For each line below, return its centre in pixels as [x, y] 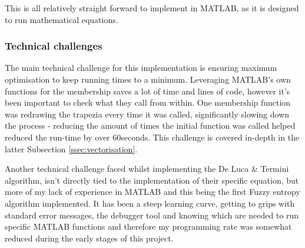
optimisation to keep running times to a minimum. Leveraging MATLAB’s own [148, 79]
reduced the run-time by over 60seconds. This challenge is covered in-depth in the [152, 137]
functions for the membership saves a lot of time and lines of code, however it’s [147, 91]
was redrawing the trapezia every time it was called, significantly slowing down [147, 114]
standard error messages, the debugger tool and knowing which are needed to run [152, 215]
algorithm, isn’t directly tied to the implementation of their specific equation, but [152, 180]
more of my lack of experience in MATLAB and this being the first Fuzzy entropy [152, 192]
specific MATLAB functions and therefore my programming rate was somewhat [148, 226]
